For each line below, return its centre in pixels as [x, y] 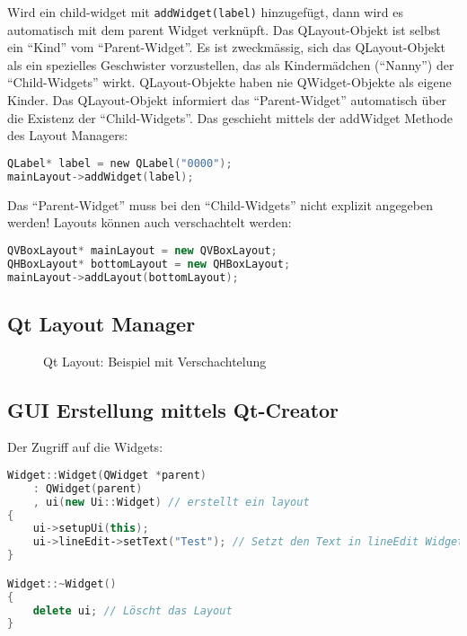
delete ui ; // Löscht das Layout [132, 610]
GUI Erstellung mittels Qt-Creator [173, 409]
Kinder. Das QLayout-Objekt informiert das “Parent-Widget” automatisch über [227, 100]
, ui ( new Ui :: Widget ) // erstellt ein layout [171, 502]
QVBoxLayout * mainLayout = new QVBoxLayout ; [142, 250]
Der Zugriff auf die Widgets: [85, 447]
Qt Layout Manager [101, 323]
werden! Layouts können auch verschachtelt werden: [150, 222]
